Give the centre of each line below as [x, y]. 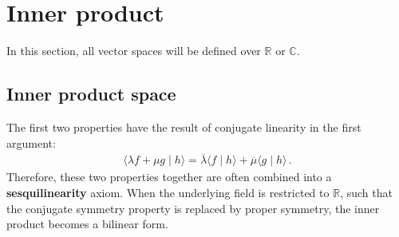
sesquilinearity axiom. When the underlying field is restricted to [168, 192]
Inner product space [91, 94]
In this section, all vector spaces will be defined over [134, 51]
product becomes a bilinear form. [87, 224]
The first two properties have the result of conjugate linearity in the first [184, 126]
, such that [366, 192]
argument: [31, 142]
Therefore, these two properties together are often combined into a [169, 177]
